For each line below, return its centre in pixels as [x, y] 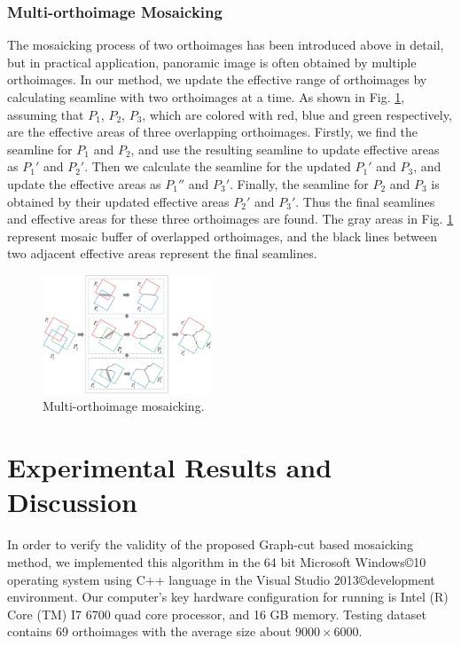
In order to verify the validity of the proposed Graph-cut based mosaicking [210, 544]
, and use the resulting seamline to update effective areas [285, 149]
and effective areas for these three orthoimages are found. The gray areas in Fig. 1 [230, 219]
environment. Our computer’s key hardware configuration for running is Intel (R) [228, 597]
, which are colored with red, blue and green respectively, [297, 114]
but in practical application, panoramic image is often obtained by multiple [212, 62]
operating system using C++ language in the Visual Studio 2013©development [221, 579]
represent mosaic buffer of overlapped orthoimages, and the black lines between [223, 236]
